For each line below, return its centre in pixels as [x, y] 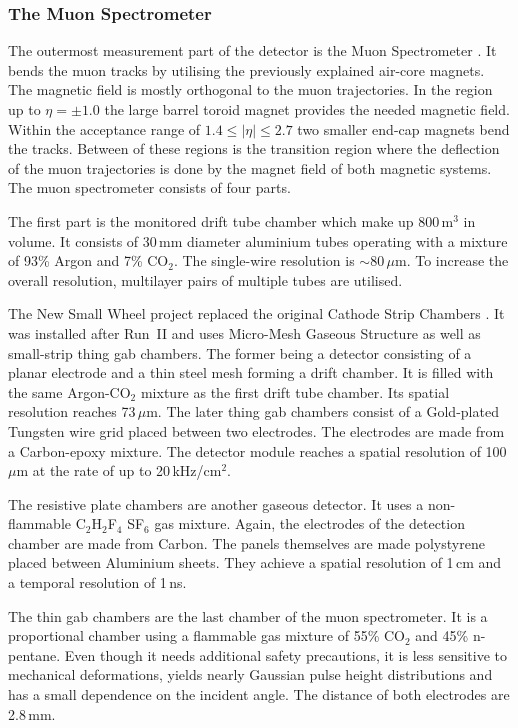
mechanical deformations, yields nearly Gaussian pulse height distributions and [250, 674]
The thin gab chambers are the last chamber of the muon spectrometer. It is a [248, 615]
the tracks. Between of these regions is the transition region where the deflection [254, 148]
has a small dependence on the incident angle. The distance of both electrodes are [259, 694]
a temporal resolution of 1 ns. [97, 582]
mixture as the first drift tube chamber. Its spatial [295, 391]
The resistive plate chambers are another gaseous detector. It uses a [216, 503]
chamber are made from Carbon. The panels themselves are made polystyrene [246, 542]
